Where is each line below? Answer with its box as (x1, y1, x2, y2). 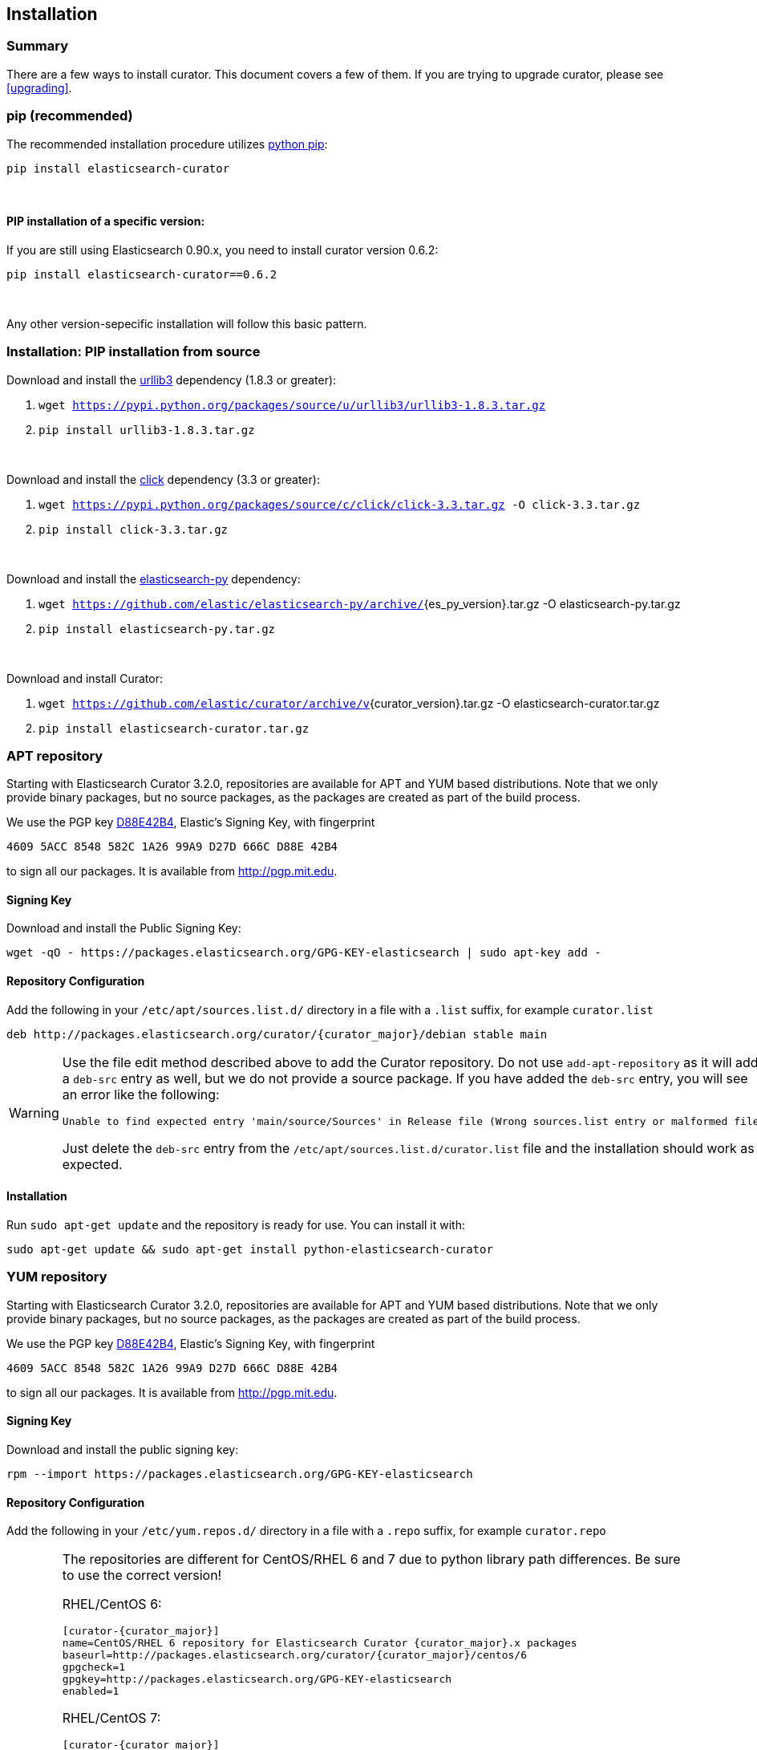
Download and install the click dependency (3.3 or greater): (6, 472, 320, 486)
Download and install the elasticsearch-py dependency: (6, 571, 301, 586)
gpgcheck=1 (62, 1661, 126, 1674)
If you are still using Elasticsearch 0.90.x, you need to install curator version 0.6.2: (6, 242, 439, 257)
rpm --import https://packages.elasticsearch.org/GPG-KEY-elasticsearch (6, 1467, 473, 1480)
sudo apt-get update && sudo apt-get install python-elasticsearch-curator (6, 1242, 493, 1256)
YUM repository (6, 1269, 107, 1285)
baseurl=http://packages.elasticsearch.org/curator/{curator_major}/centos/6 (62, 1649, 527, 1662)
